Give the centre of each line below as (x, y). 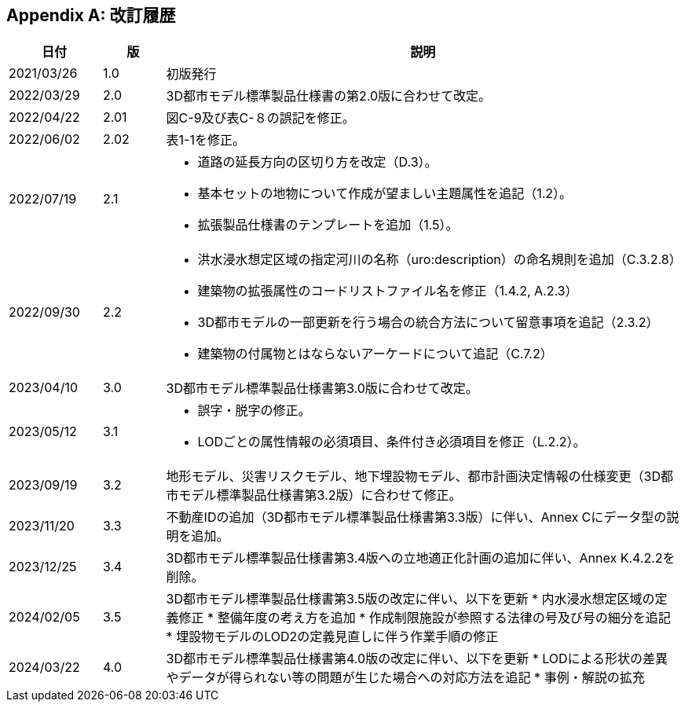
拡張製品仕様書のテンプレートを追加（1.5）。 (328, 225)
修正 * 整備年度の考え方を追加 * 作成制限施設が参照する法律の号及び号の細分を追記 (425, 618)
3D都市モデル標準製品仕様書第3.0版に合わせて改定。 (322, 389)
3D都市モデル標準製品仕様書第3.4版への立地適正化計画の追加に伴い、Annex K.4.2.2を (421, 558)
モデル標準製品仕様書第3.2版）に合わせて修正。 (320, 495)
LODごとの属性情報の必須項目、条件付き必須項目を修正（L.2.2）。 (392, 442)
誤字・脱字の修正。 (254, 411)
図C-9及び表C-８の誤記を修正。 (260, 118)
